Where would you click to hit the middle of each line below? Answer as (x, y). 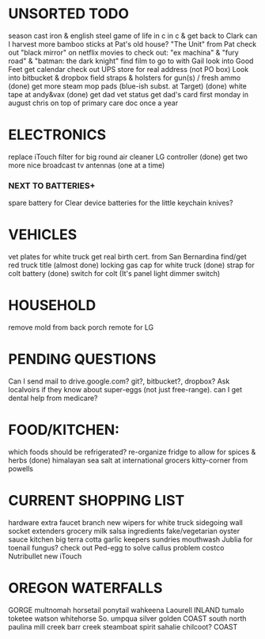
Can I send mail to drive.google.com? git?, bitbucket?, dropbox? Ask (119, 381)
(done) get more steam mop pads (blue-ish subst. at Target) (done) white (127, 86)
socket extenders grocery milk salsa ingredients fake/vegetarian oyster (124, 531)
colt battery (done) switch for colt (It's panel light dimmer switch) (114, 274)
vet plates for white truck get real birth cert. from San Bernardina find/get (127, 257)
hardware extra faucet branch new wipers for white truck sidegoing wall (125, 522)
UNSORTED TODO (68, 14)
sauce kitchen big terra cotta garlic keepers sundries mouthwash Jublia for (131, 539)
